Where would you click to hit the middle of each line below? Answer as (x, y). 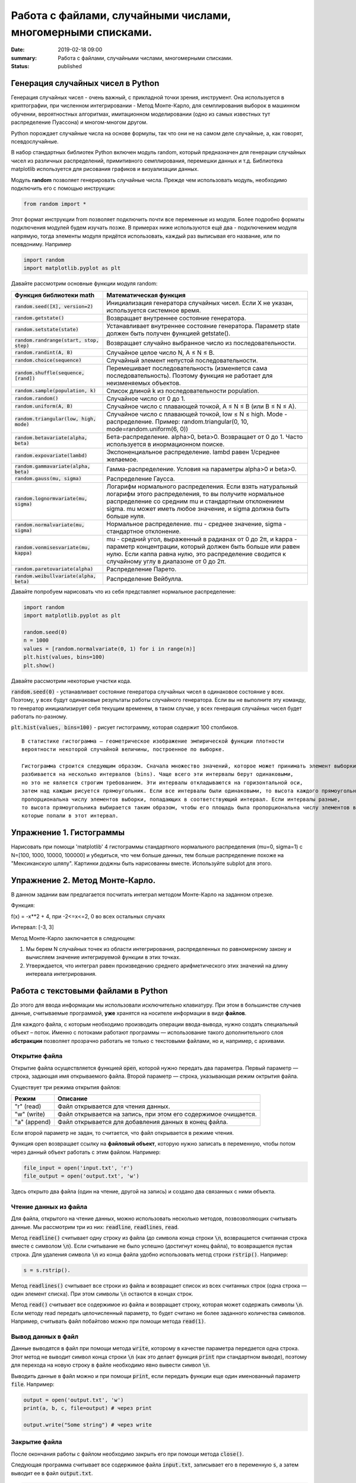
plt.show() (39, 665)
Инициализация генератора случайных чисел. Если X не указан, (200, 303)
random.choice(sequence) (48, 360)
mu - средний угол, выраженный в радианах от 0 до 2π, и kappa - (202, 539)
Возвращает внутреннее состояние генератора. (176, 318)
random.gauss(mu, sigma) (48, 478)
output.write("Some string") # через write (88, 1425)
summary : (24, 58)
